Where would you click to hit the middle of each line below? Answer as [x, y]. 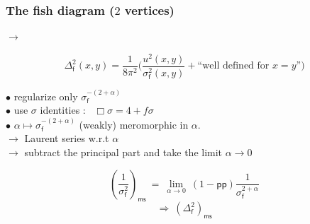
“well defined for [233, 66]
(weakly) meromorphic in [134, 124]
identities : [63, 110]
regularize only [46, 96]
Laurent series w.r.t [67, 138]
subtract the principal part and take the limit [123, 152]
